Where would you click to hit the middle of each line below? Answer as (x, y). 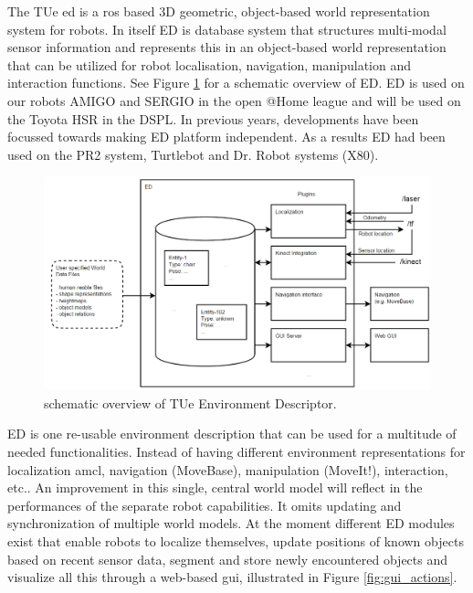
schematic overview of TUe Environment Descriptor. (190, 402)
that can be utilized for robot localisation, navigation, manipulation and (210, 64)
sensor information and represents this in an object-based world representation (227, 47)
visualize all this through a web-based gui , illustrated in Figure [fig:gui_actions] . (232, 577)
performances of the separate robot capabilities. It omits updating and (205, 505)
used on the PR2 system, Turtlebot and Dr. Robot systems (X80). (193, 154)
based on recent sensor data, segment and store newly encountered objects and (228, 559)
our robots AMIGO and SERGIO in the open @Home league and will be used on (234, 100)
